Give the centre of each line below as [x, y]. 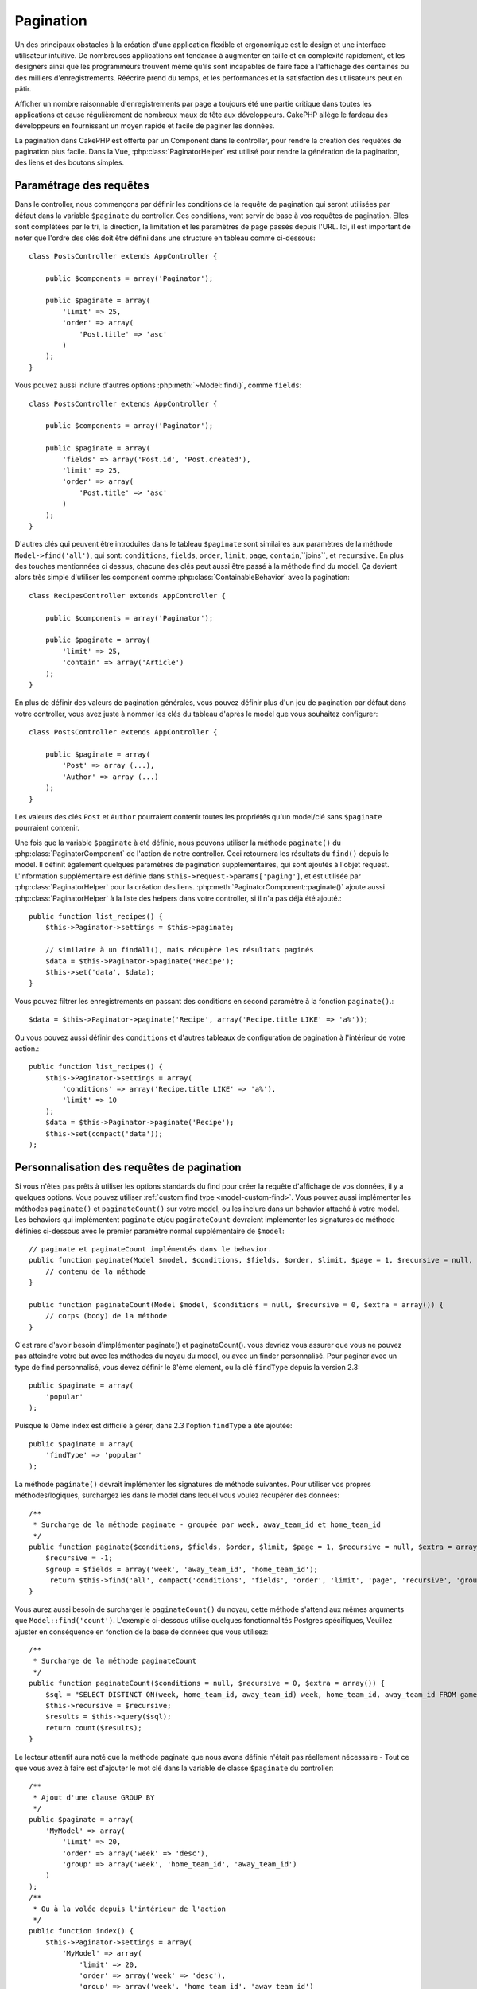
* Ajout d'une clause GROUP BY [94, 1797]
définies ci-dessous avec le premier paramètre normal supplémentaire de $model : [150, 1231]
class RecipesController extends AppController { [128, 596]
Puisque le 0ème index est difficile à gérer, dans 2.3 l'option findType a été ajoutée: [154, 1426]
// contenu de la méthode [96, 1271]
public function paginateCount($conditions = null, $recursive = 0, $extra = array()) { [207, 1683]
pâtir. [23, 89]
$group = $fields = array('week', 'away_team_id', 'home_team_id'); [181, 1569]
